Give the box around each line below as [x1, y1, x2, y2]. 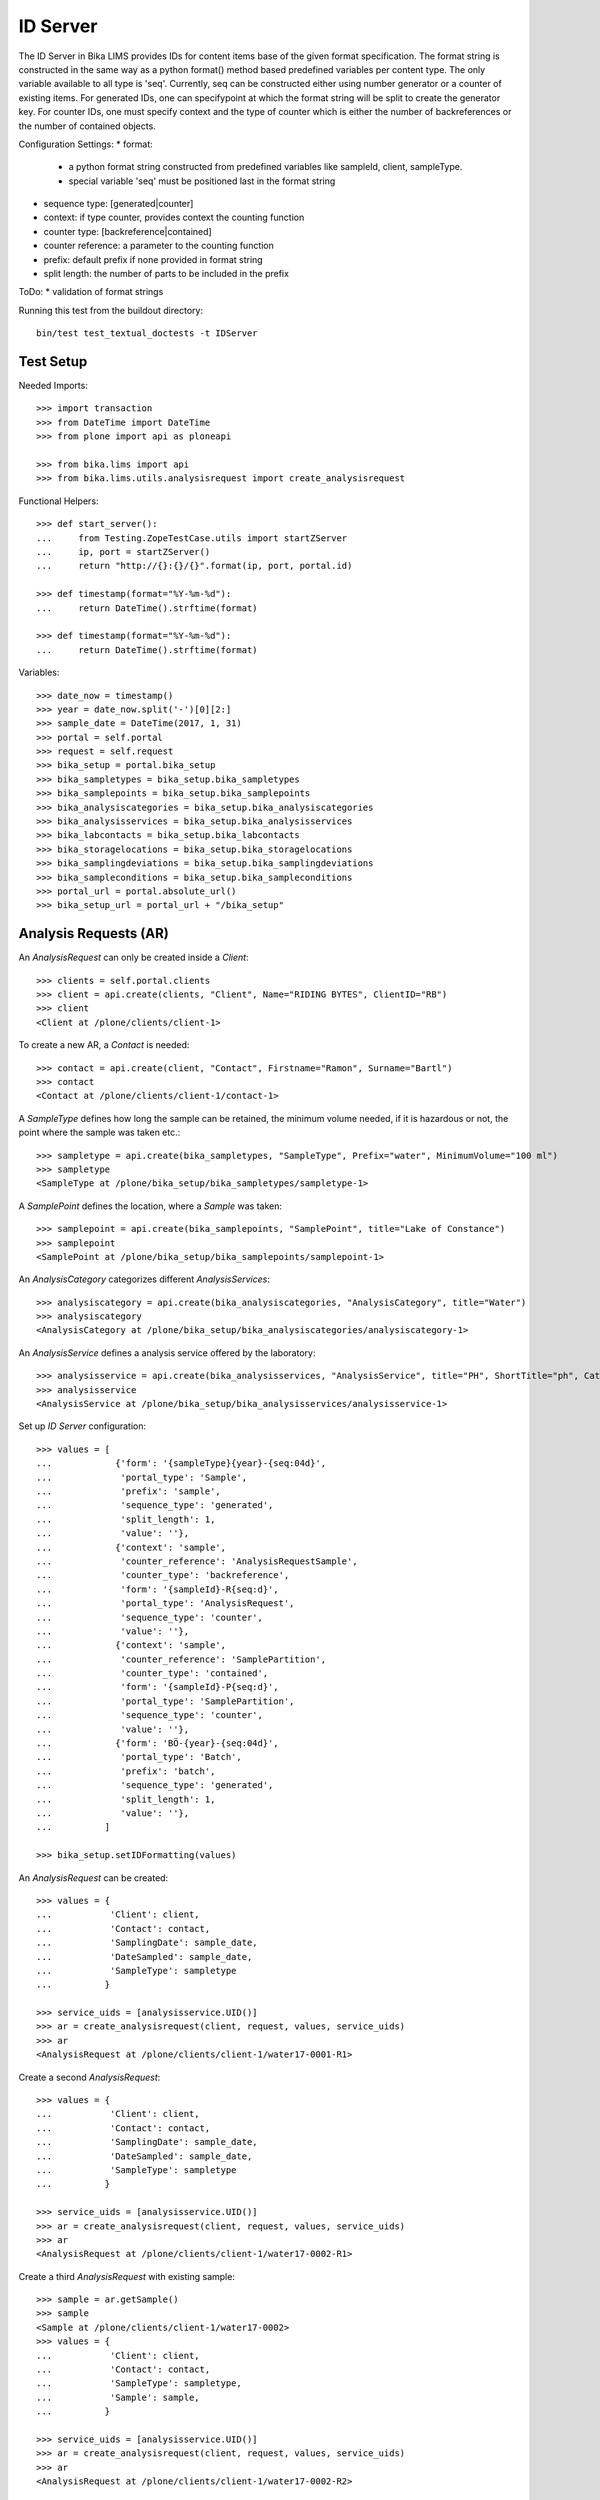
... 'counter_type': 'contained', [36, 1668, 269, 1679]
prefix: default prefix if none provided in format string [43, 253, 264, 265]
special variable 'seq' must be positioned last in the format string [68, 175, 336, 187]
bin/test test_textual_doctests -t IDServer [36, 328, 259, 339]
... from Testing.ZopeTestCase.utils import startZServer [36, 532, 348, 544]
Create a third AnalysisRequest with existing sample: [18, 2270, 235, 2282]
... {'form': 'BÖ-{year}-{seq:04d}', [36, 1738, 279, 1749]
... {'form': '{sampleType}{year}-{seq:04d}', [36, 1458, 327, 1469]
